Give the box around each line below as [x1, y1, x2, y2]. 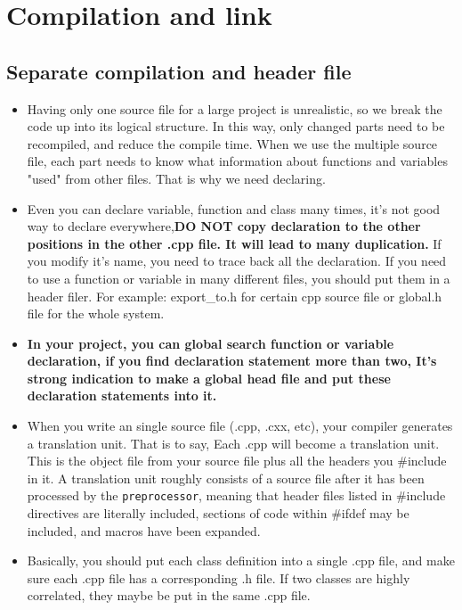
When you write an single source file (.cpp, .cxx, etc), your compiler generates [27, 416, 453, 435]
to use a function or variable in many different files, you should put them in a [27, 268, 450, 287]
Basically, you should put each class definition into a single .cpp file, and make [27, 551, 455, 570]
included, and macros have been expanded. [27, 521, 261, 540]
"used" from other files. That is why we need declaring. [27, 169, 326, 187]
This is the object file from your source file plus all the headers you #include [27, 451, 447, 470]
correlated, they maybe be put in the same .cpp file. [27, 586, 311, 605]
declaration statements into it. [27, 386, 217, 405]
